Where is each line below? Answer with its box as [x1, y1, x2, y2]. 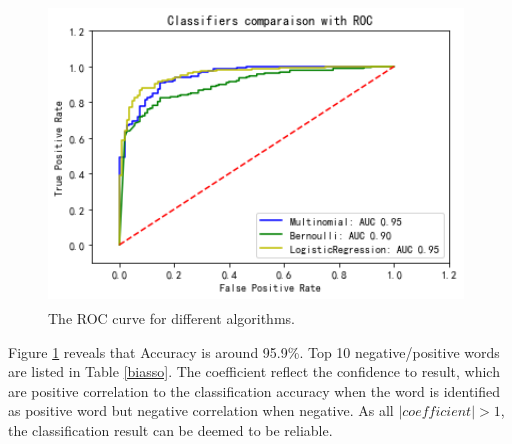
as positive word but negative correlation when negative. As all [8, 400, 394, 421]
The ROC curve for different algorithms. [48, 307, 295, 328]
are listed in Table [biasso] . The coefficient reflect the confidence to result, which [8, 361, 500, 382]
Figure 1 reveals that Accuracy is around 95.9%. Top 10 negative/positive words [8, 341, 500, 362]
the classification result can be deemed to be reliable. [8, 419, 333, 440]
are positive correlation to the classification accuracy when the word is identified [8, 380, 501, 401]
